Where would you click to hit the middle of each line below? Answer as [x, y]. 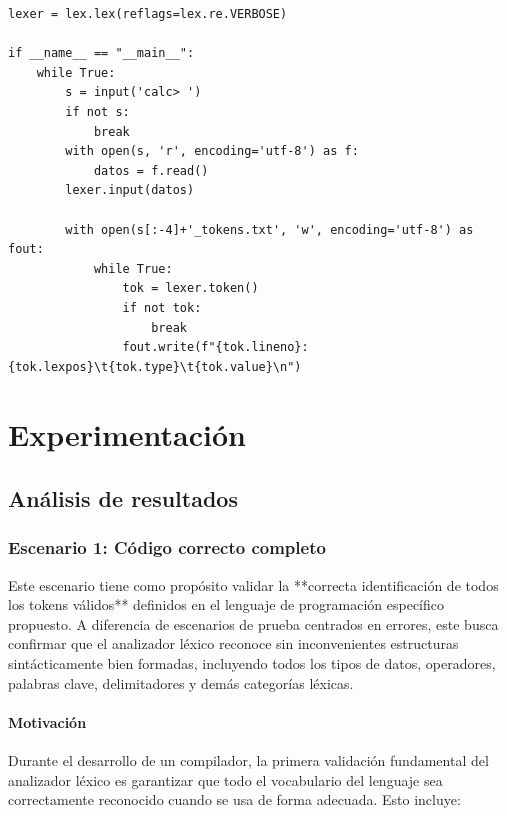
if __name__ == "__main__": [101, 53]
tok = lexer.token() [190, 288]
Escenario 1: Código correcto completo [167, 547]
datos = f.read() [151, 170]
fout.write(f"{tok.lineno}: [215, 347]
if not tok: [162, 307]
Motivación [47, 721]
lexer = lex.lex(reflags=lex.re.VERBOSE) [148, 14]
